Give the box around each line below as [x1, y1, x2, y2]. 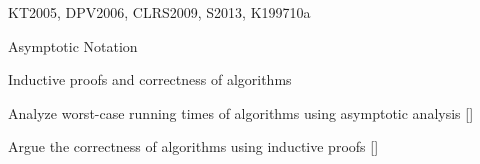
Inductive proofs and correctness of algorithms [8, 69, 292, 90]
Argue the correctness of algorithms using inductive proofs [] [8, 136, 379, 157]
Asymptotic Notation [8, 35, 138, 56]
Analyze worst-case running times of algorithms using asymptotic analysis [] [8, 102, 474, 123]
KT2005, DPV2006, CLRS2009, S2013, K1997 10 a [8, 2, 311, 22]
